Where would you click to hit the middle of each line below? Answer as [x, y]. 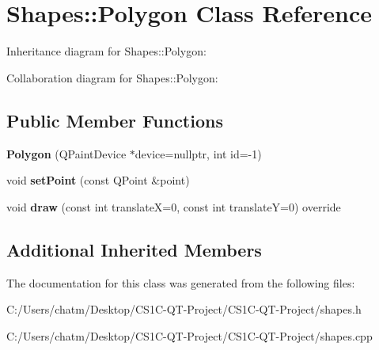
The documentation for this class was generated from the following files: [181, 282]
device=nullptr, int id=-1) [198, 153]
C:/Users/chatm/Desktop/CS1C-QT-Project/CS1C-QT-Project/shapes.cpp [189, 335]
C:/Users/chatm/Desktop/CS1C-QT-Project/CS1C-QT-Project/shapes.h [184, 309]
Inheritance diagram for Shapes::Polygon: [106, 51]
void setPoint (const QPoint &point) [98, 180]
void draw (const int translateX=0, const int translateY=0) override [174, 206]
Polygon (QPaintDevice [66, 153]
